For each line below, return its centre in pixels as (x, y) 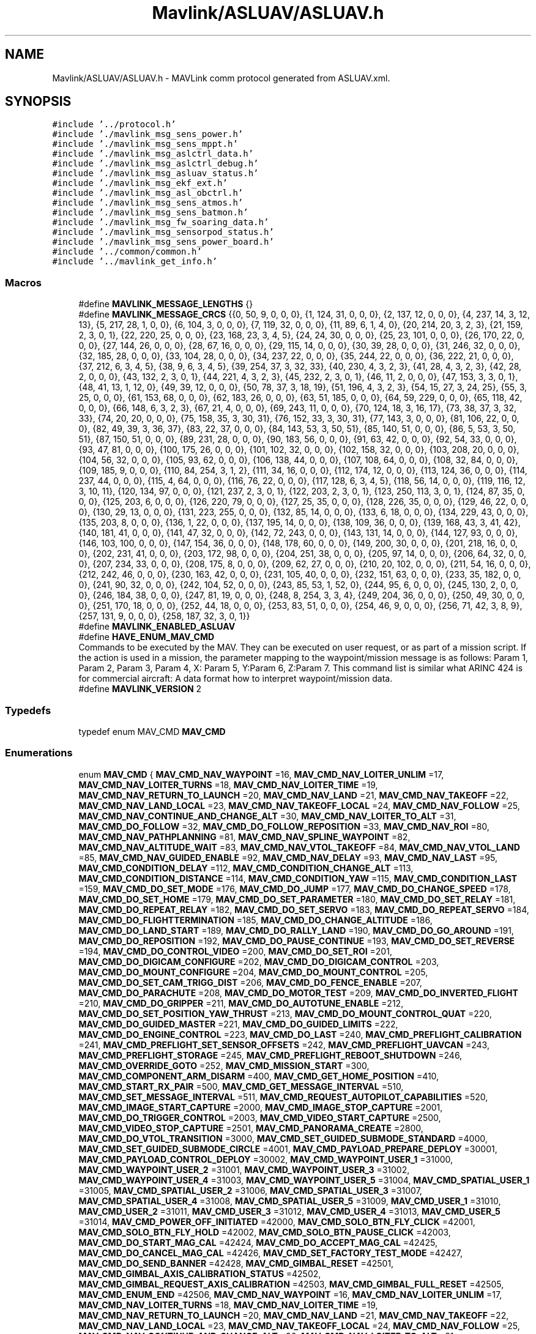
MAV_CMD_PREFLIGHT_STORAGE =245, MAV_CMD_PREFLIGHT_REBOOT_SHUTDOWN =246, (270, 1055)
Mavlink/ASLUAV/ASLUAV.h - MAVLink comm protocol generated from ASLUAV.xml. (221, 78)
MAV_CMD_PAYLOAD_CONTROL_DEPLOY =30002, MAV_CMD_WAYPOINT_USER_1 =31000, (266, 1159)
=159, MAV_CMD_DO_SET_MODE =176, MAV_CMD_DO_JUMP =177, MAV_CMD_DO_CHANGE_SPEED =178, (295, 889)
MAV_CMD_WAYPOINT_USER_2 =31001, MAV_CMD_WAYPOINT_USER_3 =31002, (244, 1169)
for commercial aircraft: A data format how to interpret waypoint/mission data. (236, 679)
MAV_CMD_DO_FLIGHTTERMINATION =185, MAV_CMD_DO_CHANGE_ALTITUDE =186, (255, 920)
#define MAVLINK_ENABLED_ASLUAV (157, 627)
